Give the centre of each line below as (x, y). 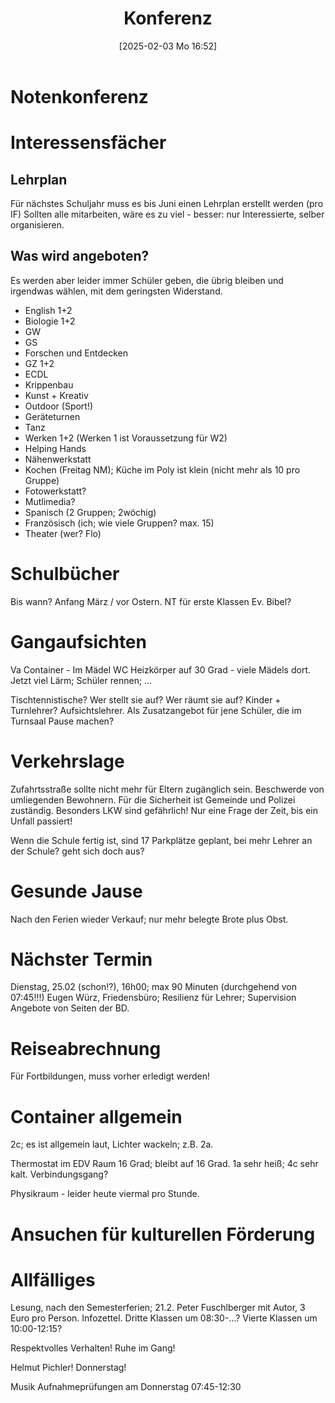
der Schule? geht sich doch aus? (77, 851)
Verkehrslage (67, 761)
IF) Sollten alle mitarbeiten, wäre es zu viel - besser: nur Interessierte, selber (167, 214)
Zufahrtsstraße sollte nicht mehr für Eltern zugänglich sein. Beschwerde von (167, 789)
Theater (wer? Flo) (63, 533)
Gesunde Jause (76, 891)
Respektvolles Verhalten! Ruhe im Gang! (93, 1348)
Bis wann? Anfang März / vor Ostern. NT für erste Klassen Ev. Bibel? (151, 601)
